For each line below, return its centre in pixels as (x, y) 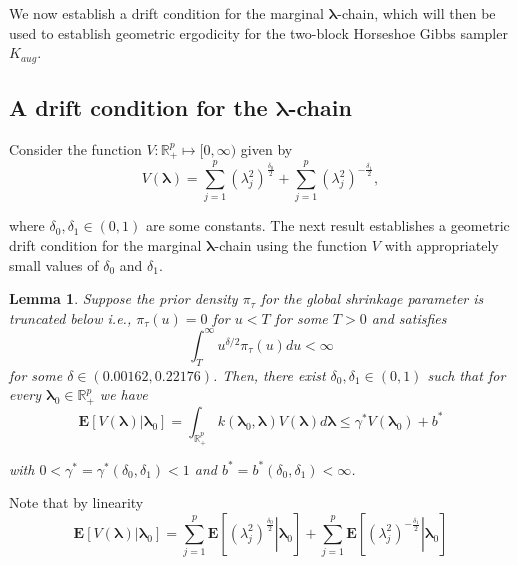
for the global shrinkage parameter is (372, 298)
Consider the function (75, 148)
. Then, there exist (269, 374)
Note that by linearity (76, 502)
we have (123, 394)
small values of (54, 264)
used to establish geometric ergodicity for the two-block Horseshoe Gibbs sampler (258, 32)
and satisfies (409, 317)
